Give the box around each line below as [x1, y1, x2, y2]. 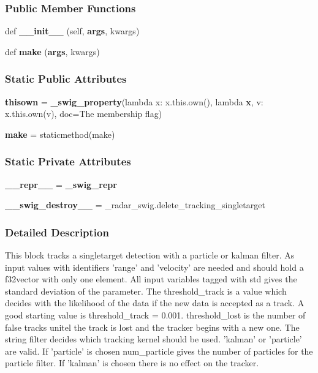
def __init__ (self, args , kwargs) [5, 24, 140, 37]
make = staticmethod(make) [5, 127, 115, 140]
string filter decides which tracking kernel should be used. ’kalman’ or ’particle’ [5, 333, 302, 345]
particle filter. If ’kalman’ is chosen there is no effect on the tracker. [5, 356, 259, 369]
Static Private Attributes [5, 154, 131, 169]
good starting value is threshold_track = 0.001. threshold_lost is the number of [5, 309, 306, 321]
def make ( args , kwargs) [5, 45, 100, 58]
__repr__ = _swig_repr [5, 178, 117, 190]
